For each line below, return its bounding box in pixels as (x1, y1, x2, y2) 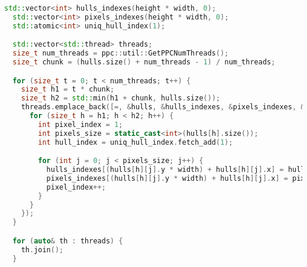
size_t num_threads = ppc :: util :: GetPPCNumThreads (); (12, 49, 229, 58)
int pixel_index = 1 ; (38, 120, 123, 129)
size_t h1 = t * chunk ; (21, 85, 115, 94)
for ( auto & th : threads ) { (12, 236, 123, 245)
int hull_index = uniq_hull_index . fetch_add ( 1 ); (38, 138, 233, 146)
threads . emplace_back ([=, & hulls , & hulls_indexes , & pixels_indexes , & (21, 103, 305, 112)
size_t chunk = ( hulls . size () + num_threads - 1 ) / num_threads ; (12, 58, 276, 67)
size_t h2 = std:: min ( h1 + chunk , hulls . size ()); (21, 94, 221, 103)
